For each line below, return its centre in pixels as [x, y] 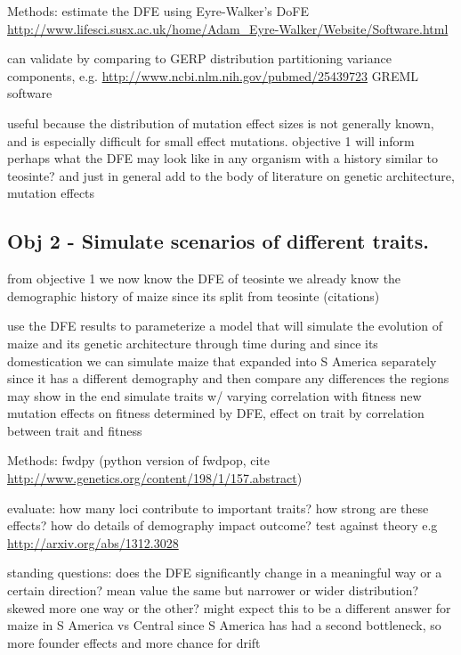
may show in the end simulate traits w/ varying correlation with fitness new [214, 395]
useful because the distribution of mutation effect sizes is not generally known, [221, 123]
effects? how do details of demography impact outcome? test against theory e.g [222, 525]
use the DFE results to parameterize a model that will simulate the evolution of [225, 326]
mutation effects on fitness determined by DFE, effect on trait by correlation [216, 413]
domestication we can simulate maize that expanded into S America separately [222, 360]
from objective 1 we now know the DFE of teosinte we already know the [204, 278]
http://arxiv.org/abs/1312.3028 [93, 542]
